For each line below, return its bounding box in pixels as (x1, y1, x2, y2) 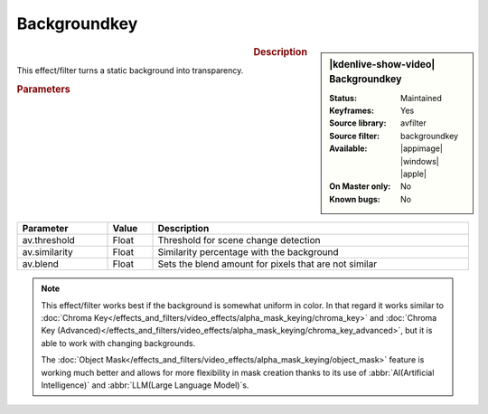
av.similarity (22, 246, 74, 259)
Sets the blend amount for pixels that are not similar (157, 258, 378, 270)
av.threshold (22, 234, 76, 247)
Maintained (400, 92, 443, 103)
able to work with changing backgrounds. (41, 337, 196, 348)
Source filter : (329, 130, 380, 141)
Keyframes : (329, 105, 375, 117)
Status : (329, 92, 357, 103)
